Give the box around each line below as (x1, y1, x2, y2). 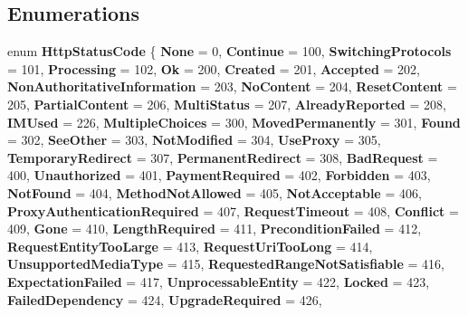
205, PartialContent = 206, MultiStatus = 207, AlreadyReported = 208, (7, 94, 446, 113)
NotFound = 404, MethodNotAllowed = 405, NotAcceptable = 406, (7, 183, 422, 202)
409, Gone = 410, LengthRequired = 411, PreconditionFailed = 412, (7, 219, 422, 238)
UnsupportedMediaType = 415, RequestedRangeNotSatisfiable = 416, (7, 254, 444, 273)
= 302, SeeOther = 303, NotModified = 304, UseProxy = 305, (7, 130, 381, 149)
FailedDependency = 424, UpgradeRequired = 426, (7, 290, 322, 309)
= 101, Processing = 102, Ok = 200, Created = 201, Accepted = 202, (7, 59, 421, 78)
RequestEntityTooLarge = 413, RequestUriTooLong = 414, (7, 236, 373, 255)
